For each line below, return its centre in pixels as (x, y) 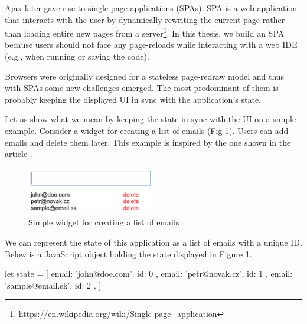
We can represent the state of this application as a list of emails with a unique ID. (153, 242)
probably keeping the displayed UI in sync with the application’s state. (133, 99)
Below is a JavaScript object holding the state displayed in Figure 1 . (128, 253)
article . (19, 154)
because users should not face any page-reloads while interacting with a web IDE (151, 45)
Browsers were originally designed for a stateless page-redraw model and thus (145, 76)
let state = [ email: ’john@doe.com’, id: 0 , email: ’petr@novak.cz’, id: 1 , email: (149, 274)
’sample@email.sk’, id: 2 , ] (53, 285)
